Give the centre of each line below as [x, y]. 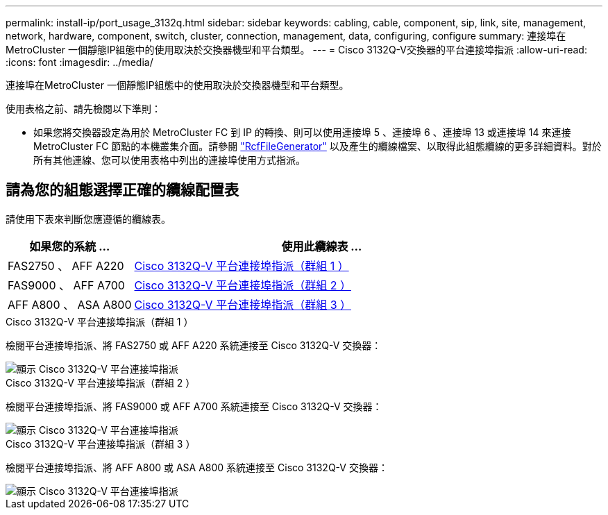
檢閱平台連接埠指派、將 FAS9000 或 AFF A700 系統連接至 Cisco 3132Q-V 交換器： [194, 406]
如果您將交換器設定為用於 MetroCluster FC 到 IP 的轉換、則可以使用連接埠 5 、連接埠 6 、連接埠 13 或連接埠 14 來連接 [302, 132]
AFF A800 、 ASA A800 [70, 304]
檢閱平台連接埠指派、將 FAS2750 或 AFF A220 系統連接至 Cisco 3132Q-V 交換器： [194, 345]
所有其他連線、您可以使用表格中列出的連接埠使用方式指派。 [169, 160]
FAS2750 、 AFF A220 [66, 265]
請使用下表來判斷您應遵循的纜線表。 [88, 219]
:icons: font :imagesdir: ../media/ [79, 62]
